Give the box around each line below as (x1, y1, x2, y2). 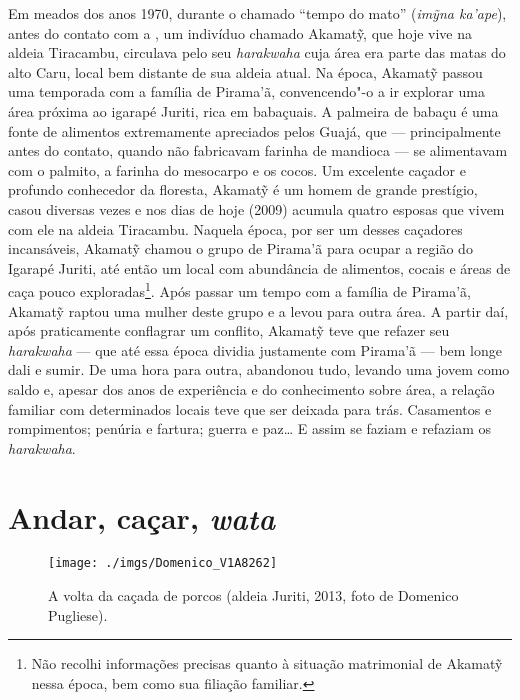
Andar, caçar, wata (8, 496, 275, 538)
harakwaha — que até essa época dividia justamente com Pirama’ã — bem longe (8, 339, 502, 360)
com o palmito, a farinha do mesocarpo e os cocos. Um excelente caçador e (8, 159, 466, 180)
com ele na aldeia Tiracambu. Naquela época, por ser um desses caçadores (8, 218, 463, 239)
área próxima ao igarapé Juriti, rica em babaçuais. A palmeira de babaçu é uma (8, 100, 499, 121)
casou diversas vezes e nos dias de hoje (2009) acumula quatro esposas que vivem (8, 198, 505, 219)
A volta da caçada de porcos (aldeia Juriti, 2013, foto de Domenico (48, 585, 459, 606)
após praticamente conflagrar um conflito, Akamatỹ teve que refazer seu (8, 320, 450, 341)
